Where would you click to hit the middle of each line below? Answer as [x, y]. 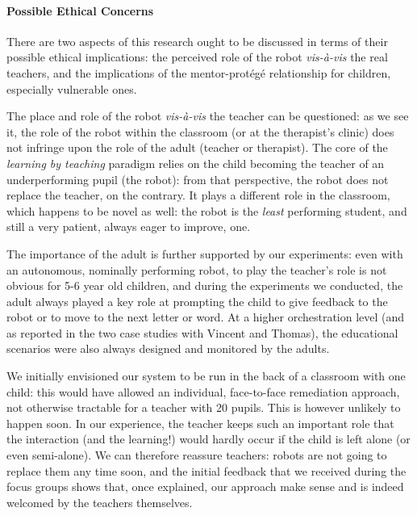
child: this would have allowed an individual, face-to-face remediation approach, [203, 391]
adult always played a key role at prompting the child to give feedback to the [197, 301]
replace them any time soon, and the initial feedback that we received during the [206, 470]
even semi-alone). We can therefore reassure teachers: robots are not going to [197, 455]
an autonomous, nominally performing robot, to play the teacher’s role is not [197, 269]
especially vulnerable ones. [72, 88]
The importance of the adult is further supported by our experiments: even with [205, 253]
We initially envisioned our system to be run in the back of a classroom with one [206, 376]
